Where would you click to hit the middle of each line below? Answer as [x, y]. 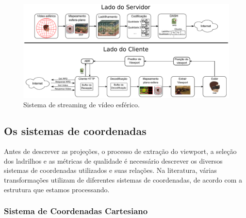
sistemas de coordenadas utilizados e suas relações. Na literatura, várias [110, 170]
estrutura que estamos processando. [57, 189]
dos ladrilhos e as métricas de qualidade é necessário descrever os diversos [113, 160]
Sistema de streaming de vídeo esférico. [82, 105]
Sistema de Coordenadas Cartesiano [76, 211]
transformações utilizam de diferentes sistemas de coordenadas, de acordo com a [123, 179]
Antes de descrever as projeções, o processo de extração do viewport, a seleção [120, 151]
